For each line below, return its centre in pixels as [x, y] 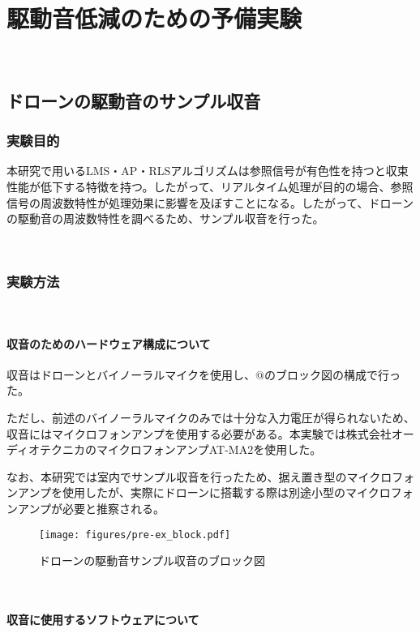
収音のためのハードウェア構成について [109, 343]
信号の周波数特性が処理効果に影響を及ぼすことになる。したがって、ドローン [210, 202]
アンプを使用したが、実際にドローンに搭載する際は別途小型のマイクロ [204, 492]
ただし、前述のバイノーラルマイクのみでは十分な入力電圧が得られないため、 [211, 418]
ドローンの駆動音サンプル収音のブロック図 [152, 560]
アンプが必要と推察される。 [91, 509]
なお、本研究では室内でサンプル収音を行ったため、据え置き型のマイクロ [199, 476]
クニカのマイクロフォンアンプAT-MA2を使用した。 [186, 449]
